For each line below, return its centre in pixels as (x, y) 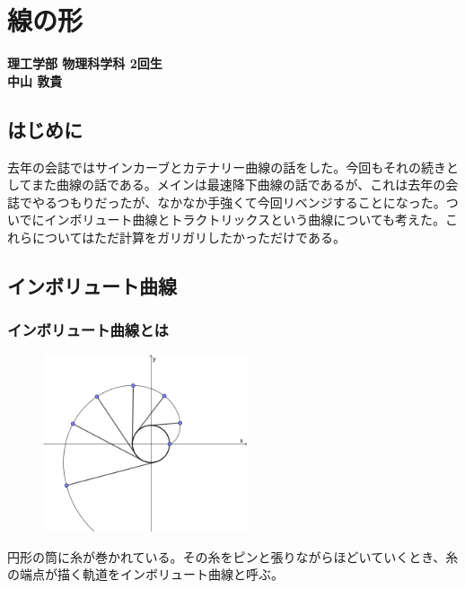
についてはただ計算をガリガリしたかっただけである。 (189, 237)
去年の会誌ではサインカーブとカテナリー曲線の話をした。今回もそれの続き (227, 167)
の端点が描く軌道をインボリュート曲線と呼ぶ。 (145, 574)
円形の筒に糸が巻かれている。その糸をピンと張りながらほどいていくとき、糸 (233, 556)
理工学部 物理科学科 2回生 (85, 63)
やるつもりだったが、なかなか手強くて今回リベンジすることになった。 (239, 202)
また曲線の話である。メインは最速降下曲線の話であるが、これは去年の (238, 185)
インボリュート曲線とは (88, 330)
